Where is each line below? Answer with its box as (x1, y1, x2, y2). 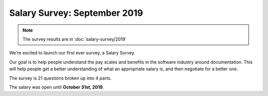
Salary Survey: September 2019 (9, 7, 143, 18)
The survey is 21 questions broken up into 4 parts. (9, 75, 112, 81)
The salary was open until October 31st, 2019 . (9, 84, 104, 90)
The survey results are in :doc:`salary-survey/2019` (22, 36, 127, 42)
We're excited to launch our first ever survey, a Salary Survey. (9, 50, 135, 56)
